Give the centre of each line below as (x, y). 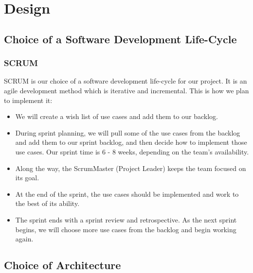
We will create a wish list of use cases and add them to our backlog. (117, 116)
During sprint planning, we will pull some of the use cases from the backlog (128, 132)
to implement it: (28, 100)
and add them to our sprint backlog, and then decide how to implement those (131, 142)
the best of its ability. (47, 203)
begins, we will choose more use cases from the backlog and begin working (126, 229)
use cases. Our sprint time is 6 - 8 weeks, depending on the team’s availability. (132, 151)
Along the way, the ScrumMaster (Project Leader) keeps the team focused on (131, 168)
